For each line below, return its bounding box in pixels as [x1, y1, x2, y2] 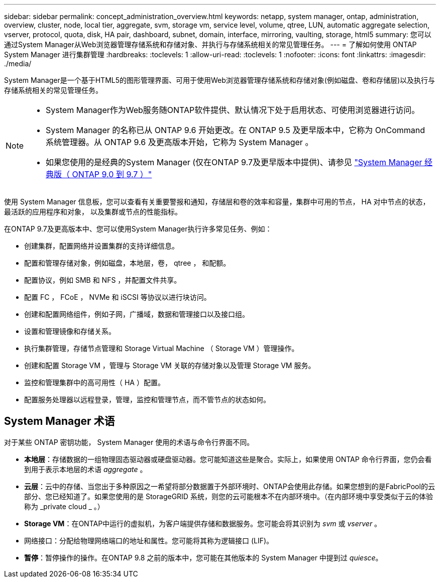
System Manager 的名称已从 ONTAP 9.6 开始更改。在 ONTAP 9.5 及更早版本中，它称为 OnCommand [46, 125, 425, 135]
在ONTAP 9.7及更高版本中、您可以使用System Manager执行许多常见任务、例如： [4, 224, 272, 233]
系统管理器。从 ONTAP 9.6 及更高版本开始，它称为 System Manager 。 [46, 137, 313, 147]
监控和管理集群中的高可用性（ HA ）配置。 [24, 378, 165, 387]
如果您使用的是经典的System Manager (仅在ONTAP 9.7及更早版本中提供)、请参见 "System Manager [46, 157, 422, 167]
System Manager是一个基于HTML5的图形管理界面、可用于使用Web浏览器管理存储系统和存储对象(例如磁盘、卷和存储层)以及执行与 [4, 76, 435, 84]
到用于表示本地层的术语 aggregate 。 [24, 464, 147, 474]
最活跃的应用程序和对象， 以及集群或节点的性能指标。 [4, 207, 182, 216]
